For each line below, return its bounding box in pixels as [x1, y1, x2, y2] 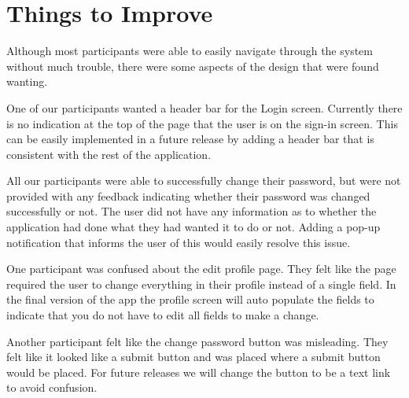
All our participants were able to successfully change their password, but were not [6, 172, 401, 189]
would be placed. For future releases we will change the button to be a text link [6, 363, 391, 380]
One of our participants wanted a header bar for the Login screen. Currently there [6, 99, 403, 116]
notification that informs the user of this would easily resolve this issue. [6, 234, 351, 250]
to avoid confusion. [6, 379, 98, 396]
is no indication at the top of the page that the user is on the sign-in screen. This [6, 115, 398, 131]
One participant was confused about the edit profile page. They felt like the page [6, 260, 396, 277]
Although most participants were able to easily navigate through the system [6, 42, 373, 59]
